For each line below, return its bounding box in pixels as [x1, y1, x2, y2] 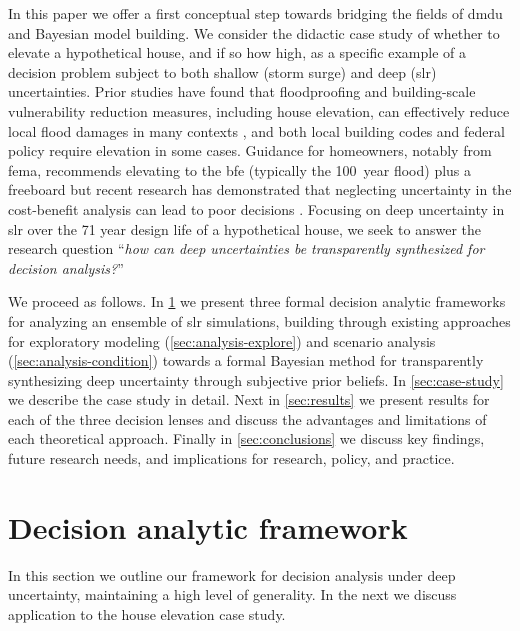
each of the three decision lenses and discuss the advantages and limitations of [8, 408, 487, 429]
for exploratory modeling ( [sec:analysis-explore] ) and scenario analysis [8, 330, 436, 351]
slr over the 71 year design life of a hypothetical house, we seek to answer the [8, 218, 481, 239]
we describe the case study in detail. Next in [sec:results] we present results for [8, 389, 490, 410]
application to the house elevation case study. [8, 603, 286, 624]
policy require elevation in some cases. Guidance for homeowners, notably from [8, 140, 492, 161]
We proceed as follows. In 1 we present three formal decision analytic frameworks [8, 291, 506, 312]
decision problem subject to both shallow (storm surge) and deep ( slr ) [8, 61, 437, 82]
